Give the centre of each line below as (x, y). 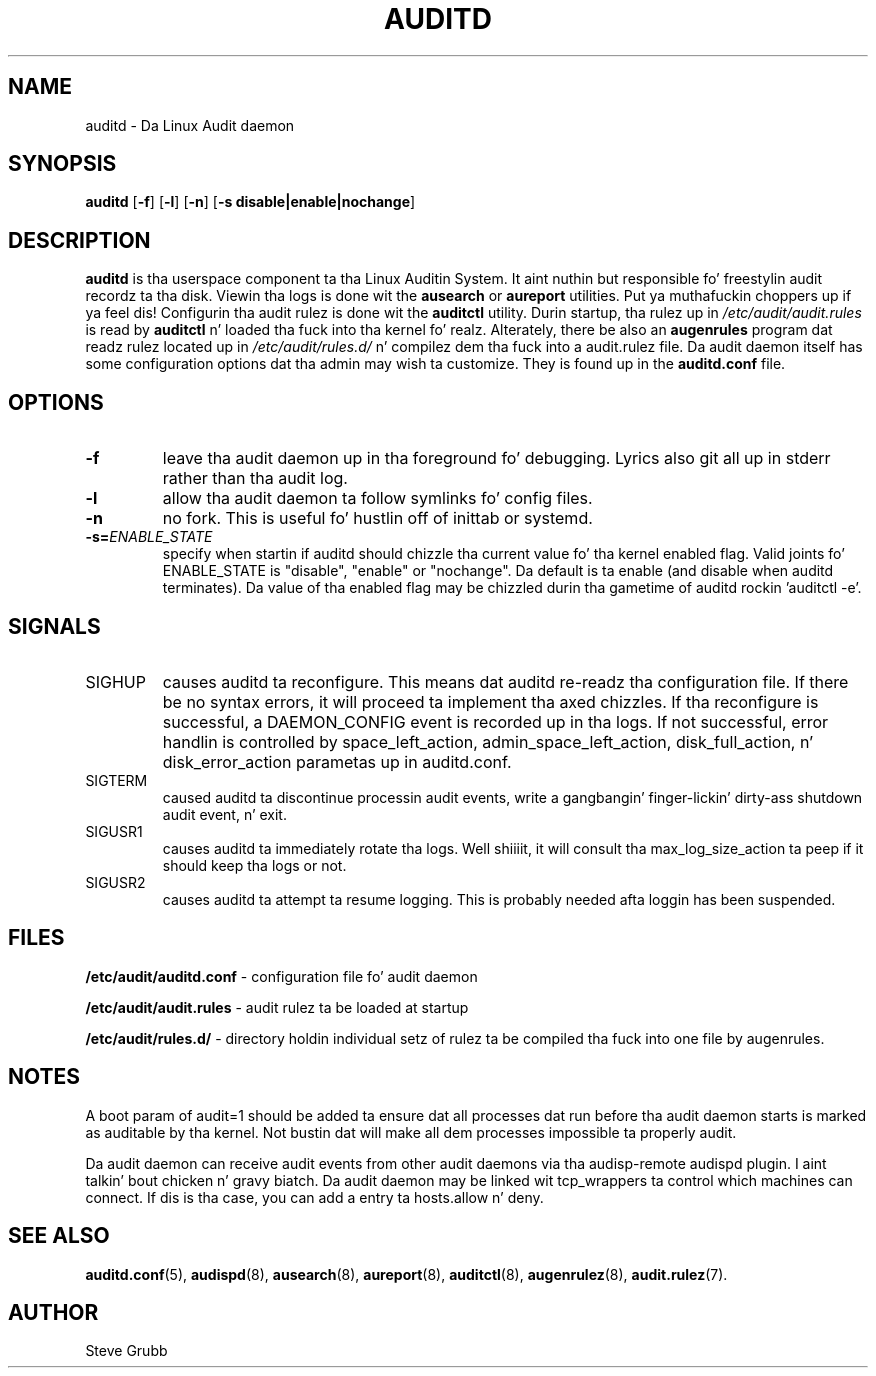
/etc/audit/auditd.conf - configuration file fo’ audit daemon (281, 976)
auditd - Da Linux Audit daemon (190, 125)
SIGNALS (54, 626)
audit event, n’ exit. (224, 814)
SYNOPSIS (62, 164)
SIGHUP (115, 681)
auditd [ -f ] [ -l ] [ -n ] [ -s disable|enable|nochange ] (250, 202)
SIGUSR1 (114, 831)
